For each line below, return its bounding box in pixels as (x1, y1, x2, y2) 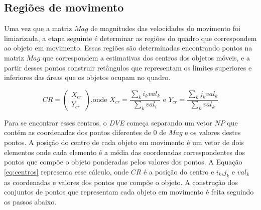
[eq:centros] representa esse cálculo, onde (4, 166, 129, 176)
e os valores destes (185, 127, 241, 137)
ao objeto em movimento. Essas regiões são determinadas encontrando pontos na (4, 42, 252, 53)
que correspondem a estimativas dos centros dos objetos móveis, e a (42, 52, 250, 62)
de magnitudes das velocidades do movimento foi (90, 23, 240, 33)
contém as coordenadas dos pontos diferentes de (4, 127, 151, 137)
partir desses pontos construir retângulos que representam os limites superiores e (4, 62, 252, 72)
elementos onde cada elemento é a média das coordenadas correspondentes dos (4, 146, 245, 157)
